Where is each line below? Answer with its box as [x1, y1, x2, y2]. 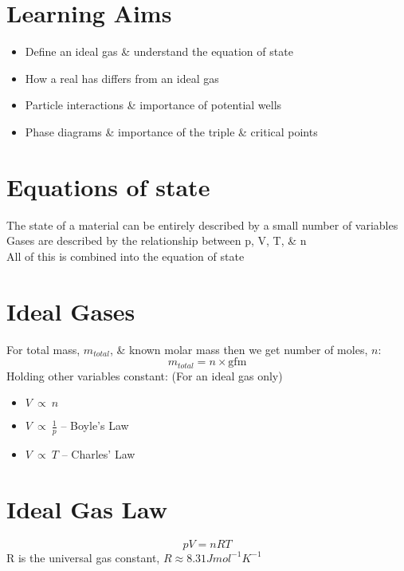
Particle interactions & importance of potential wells [25, 96, 282, 113]
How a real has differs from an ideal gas [25, 69, 219, 86]
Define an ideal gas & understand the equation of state [25, 43, 293, 60]
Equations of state [6, 170, 210, 203]
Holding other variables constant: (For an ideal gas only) [6, 367, 283, 384]
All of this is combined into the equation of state [6, 247, 245, 264]
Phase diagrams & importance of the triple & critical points [25, 123, 318, 140]
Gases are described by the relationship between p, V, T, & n [6, 232, 307, 249]
